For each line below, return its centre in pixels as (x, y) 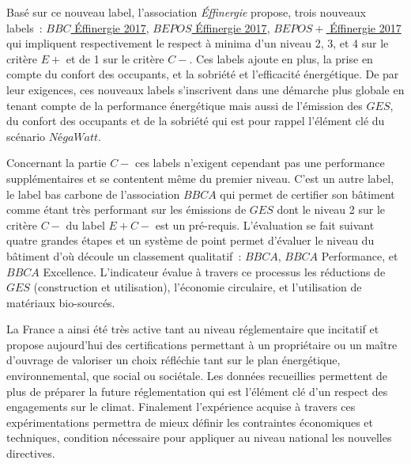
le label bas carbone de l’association (93, 194)
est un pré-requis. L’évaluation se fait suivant (265, 224)
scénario (26, 136)
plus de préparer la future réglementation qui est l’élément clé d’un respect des (197, 391)
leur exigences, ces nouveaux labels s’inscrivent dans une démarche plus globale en (205, 89)
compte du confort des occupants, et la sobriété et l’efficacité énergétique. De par (203, 74)
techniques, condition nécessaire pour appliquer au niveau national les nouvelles (199, 437)
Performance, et (360, 255)
